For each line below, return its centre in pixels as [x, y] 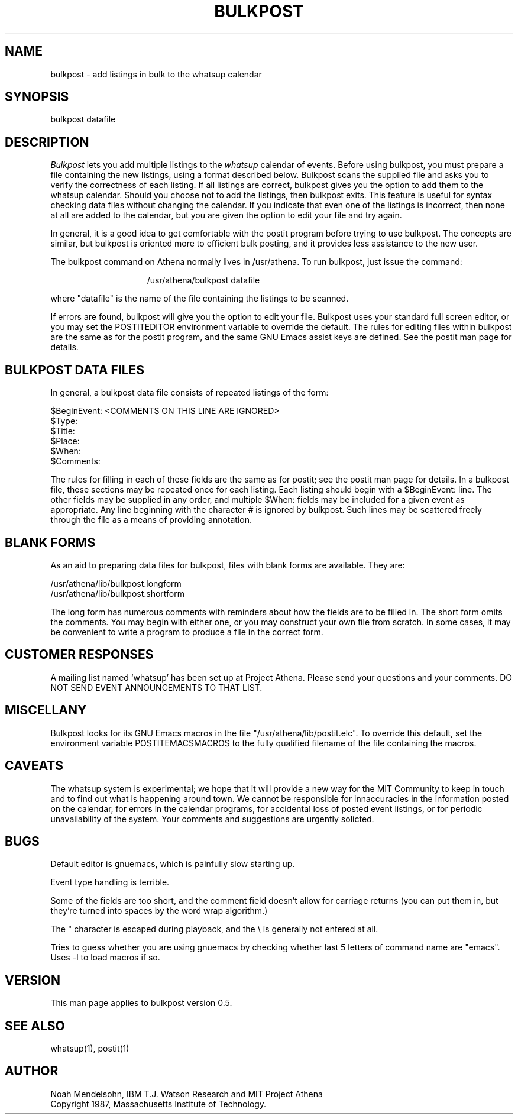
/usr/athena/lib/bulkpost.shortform [118, 593]
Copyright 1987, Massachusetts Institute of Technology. [158, 1104]
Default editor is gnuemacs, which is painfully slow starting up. [173, 864]
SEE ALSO [35, 1026]
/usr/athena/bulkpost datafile [203, 280]
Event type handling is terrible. [110, 882]
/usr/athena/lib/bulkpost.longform [116, 583]
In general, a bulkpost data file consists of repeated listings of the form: [190, 393]
